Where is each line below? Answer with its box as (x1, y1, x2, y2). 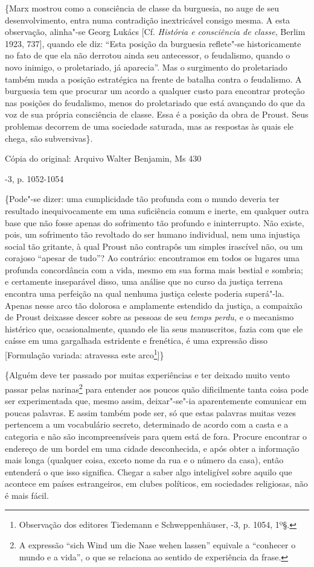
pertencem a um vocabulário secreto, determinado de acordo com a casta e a (5, 418, 289, 431)
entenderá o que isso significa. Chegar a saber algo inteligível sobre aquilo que (5, 465, 292, 478)
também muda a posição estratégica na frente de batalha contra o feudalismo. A (5, 72, 302, 85)
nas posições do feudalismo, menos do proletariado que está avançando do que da (5, 96, 306, 109)
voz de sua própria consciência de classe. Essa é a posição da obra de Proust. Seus (5, 108, 309, 121)
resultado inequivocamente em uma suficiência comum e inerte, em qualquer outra (5, 204, 309, 217)
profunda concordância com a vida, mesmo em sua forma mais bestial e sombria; (5, 263, 304, 276)
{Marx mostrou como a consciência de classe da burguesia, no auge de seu (5, 2, 279, 14)
